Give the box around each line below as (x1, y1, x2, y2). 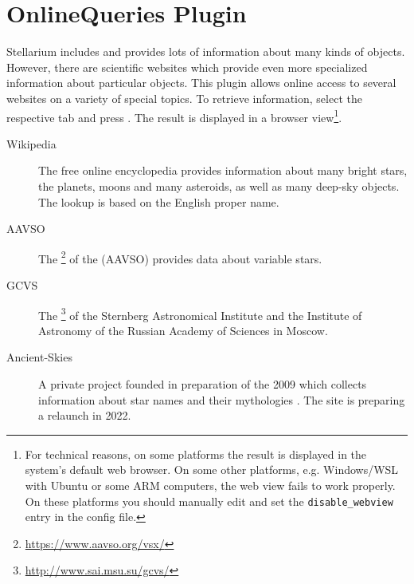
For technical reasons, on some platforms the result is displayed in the (25, 445, 367, 462)
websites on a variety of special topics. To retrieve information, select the (6, 89, 362, 106)
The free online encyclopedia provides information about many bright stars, (38, 162, 408, 179)
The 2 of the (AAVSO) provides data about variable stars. (38, 247, 322, 266)
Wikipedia (6, 135, 57, 152)
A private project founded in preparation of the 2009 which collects (38, 376, 367, 392)
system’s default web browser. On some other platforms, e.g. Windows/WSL (25, 461, 399, 478)
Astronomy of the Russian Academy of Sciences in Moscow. (38, 322, 328, 338)
